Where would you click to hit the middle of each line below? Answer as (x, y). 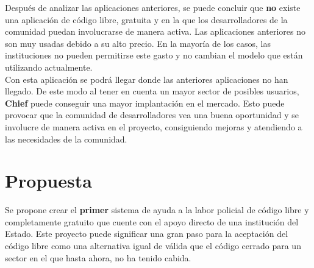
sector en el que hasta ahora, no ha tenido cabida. (98, 257)
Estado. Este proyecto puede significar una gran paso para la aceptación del (147, 234)
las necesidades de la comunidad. (66, 139)
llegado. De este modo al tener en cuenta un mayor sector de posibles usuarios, (152, 91)
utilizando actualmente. (49, 67)
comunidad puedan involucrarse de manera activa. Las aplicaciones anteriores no (155, 31)
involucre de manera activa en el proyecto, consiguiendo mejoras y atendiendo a (154, 126)
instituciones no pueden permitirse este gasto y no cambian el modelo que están (154, 55)
